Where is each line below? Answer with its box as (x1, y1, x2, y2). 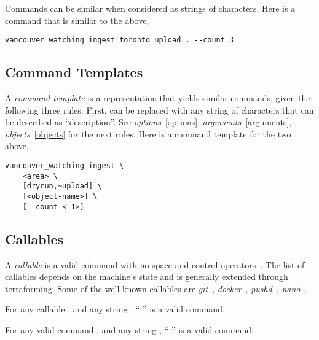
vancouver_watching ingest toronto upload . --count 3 (5, 36, 234, 45)
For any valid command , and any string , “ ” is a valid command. (5, 323, 254, 336)
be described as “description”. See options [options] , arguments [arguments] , (5, 115, 292, 128)
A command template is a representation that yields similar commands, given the (5, 91, 310, 104)
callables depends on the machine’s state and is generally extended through (5, 270, 288, 283)
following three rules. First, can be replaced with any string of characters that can (5, 103, 314, 116)
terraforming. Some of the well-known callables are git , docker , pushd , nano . (5, 282, 307, 295)
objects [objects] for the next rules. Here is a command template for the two (5, 127, 291, 140)
